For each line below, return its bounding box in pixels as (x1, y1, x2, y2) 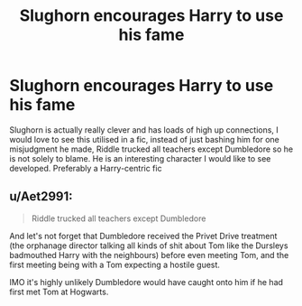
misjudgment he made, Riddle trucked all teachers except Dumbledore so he (9, 144, 294, 154)
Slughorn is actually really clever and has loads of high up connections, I (9, 124, 279, 135)
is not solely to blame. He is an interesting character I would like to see (9, 153, 271, 163)
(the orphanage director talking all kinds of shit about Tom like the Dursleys (9, 240, 288, 251)
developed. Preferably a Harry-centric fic (9, 162, 162, 173)
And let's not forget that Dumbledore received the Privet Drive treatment (9, 230, 278, 241)
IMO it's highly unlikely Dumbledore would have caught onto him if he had (9, 276, 284, 287)
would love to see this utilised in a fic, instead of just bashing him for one (9, 134, 279, 144)
